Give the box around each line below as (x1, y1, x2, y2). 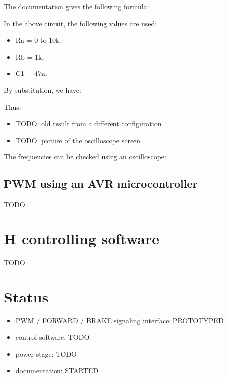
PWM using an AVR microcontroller (4, 176, 198, 191)
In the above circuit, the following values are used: (4, 18, 157, 28)
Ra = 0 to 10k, (15, 35, 61, 45)
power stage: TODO (15, 348, 77, 359)
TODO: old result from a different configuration (15, 118, 162, 129)
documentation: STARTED (15, 365, 99, 376)
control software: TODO (15, 332, 90, 342)
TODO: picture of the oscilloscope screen (15, 135, 141, 145)
